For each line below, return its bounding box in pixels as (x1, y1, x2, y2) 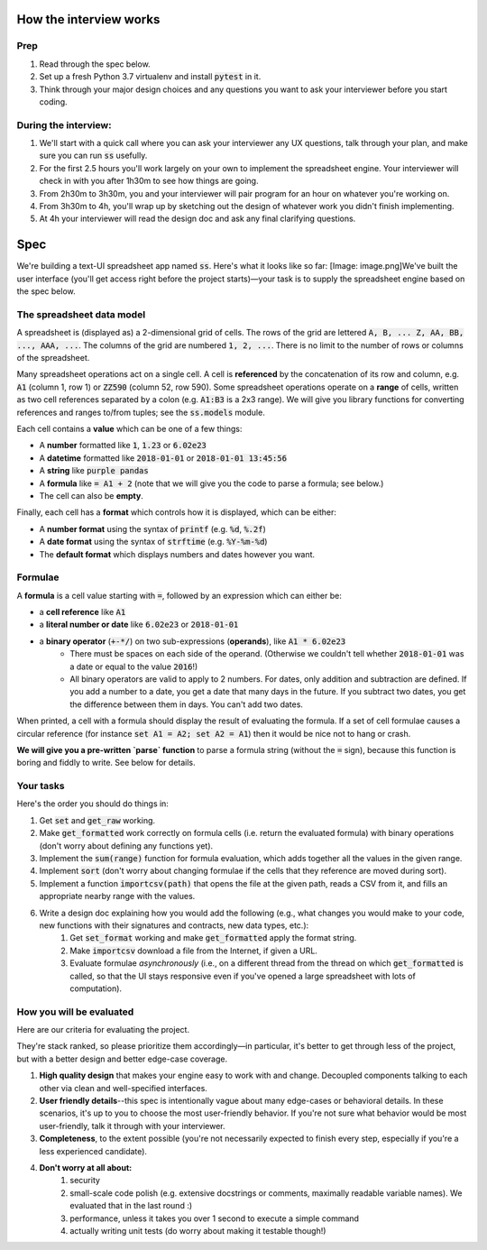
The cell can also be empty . (39, 490, 144, 501)
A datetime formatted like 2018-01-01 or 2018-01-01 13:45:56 (39, 452, 288, 464)
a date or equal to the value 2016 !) (69, 661, 198, 672)
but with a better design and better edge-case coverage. (16, 1053, 228, 1064)
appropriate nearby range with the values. (39, 891, 196, 902)
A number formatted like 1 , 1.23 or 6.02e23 (39, 440, 207, 451)
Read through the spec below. (39, 59, 151, 69)
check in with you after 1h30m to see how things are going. (39, 176, 259, 187)
